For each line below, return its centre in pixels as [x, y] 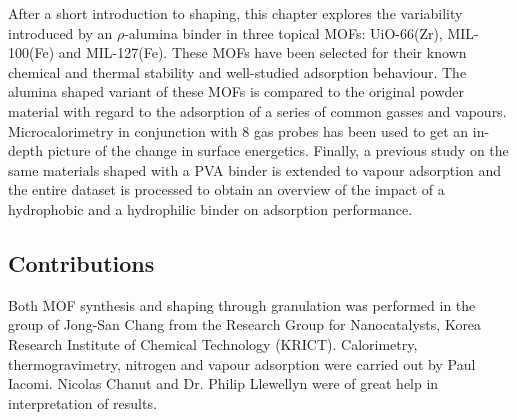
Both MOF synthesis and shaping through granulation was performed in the [242, 304]
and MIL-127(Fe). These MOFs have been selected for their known [262, 52]
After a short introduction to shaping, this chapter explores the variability [235, 13]
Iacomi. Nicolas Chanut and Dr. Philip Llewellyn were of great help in [223, 383]
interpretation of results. [82, 402]
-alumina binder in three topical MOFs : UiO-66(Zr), [283, 32]
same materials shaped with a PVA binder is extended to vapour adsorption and [255, 169]
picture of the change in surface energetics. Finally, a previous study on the [278, 150]
